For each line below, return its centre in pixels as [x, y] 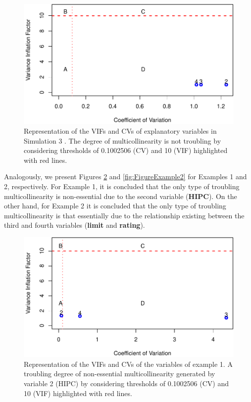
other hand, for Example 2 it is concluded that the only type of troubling [115, 206]
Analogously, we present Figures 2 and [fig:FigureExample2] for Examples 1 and [125, 176]
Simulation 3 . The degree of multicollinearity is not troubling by [123, 140]
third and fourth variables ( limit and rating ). [75, 225]
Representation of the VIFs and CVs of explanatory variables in [120, 130]
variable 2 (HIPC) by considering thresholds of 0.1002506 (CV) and [126, 383]
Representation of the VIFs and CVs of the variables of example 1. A [128, 364]
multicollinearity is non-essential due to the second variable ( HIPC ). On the [121, 196]
